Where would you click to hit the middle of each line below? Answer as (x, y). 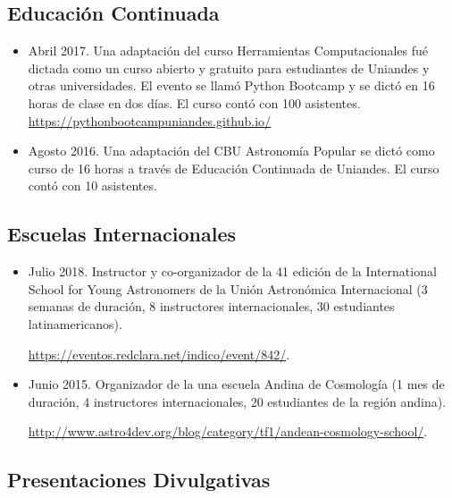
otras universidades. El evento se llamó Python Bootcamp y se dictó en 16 (231, 85)
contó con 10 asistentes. (92, 186)
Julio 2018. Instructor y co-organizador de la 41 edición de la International (232, 271)
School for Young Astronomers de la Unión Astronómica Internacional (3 (228, 288)
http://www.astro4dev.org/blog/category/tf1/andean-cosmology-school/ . (228, 431)
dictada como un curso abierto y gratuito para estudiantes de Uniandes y (229, 68)
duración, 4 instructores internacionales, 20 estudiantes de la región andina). (237, 401)
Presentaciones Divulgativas (139, 480)
